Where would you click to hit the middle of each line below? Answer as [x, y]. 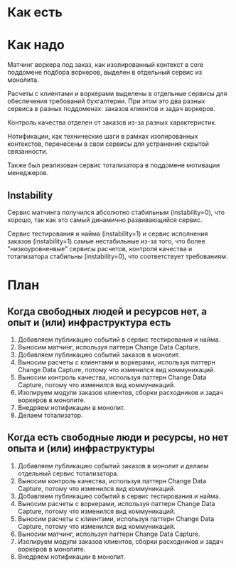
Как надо [36, 45]
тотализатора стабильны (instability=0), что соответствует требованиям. [118, 256]
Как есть [35, 12]
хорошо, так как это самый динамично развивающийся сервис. [105, 220]
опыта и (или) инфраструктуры [81, 449]
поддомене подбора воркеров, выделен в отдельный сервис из [105, 73]
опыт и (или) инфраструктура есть [89, 322]
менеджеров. [28, 173]
